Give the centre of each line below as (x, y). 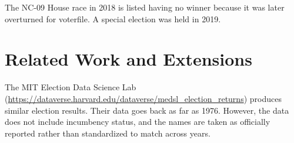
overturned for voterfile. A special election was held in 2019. (113, 18)
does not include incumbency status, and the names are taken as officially (138, 122)
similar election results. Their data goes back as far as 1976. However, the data (147, 110)
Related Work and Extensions (128, 59)
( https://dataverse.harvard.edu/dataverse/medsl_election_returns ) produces (143, 98)
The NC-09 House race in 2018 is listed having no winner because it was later (145, 7)
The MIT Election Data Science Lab (71, 87)
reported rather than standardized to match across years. (108, 133)
